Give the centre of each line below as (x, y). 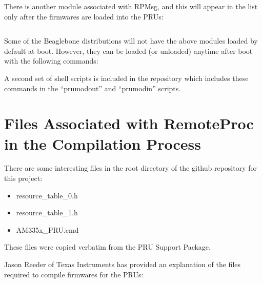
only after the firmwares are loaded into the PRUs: (84, 16)
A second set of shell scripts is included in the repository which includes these (126, 78)
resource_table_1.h (47, 213)
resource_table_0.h (47, 195)
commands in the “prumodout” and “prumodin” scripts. (93, 88)
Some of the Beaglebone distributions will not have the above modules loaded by (131, 41)
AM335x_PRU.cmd (47, 229)
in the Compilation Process (103, 143)
